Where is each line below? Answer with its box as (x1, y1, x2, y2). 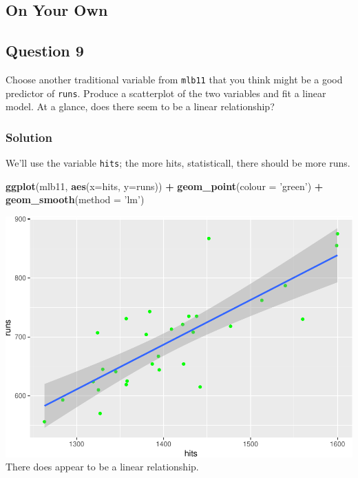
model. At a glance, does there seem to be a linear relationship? (6, 99, 275, 114)
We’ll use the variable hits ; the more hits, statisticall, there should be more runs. (6, 156, 350, 170)
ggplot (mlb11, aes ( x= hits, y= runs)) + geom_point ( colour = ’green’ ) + (6, 178, 324, 193)
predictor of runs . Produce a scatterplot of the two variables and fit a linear (6, 85, 326, 100)
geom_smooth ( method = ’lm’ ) (6, 192, 145, 207)
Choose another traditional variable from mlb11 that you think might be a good (6, 72, 343, 86)
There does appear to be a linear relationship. (6, 459, 199, 474)
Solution (6, 128, 52, 145)
